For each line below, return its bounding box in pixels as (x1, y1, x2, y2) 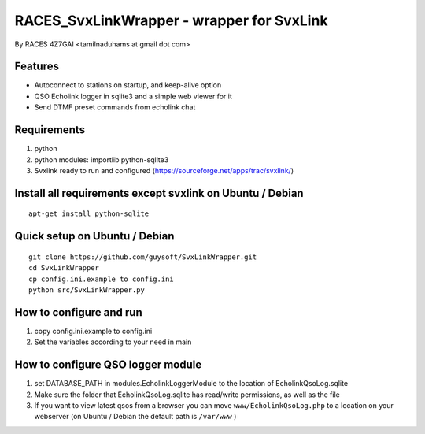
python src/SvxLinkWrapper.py (28, 285, 146, 295)
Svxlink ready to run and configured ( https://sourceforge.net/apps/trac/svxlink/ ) (34, 165, 294, 175)
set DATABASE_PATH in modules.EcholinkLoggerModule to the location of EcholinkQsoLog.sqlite (34, 379, 349, 388)
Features (14, 60, 59, 73)
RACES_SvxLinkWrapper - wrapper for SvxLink (14, 12, 328, 29)
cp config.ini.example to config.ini (28, 274, 175, 284)
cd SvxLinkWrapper (28, 264, 100, 273)
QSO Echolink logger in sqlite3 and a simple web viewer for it (34, 91, 232, 101)
